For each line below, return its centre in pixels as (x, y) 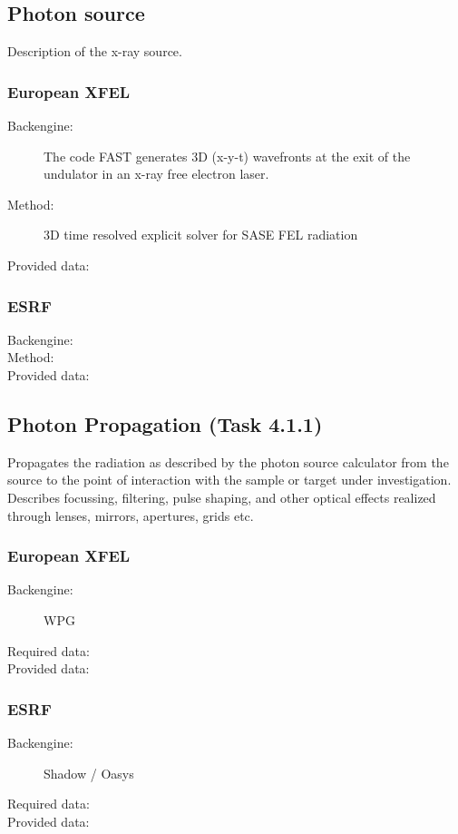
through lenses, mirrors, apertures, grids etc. (131, 515)
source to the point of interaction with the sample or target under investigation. (229, 480)
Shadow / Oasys (89, 773)
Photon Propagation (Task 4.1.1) (165, 423)
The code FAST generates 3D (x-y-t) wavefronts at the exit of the (227, 156)
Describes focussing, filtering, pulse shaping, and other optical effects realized (222, 497)
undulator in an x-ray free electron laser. (156, 174)
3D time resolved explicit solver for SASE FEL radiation (201, 235)
